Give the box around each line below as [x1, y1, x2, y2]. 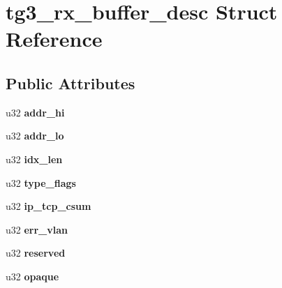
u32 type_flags [6, 175, 76, 190]
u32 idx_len [6, 151, 63, 166]
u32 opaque [6, 268, 59, 283]
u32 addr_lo [6, 128, 64, 143]
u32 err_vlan [6, 222, 68, 236]
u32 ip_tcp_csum [6, 199, 91, 213]
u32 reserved [6, 245, 66, 260]
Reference [6, 24, 103, 53]
